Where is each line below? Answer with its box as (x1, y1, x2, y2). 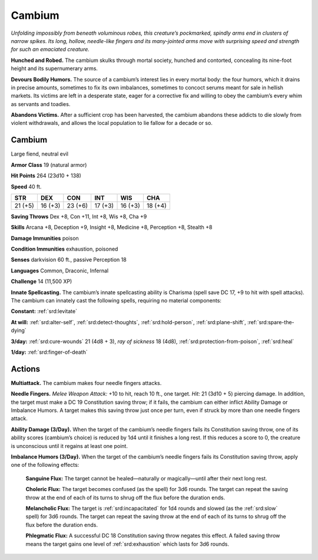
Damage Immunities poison (11, 235, 79, 242)
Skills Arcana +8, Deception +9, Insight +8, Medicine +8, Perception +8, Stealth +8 (11, 224, 213, 231)
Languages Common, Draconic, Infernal (11, 267, 109, 274)
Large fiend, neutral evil (11, 150, 69, 157)
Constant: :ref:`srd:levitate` (11, 308, 78, 315)
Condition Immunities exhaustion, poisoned (11, 245, 118, 253)
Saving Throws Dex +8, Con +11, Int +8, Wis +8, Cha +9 (11, 213, 147, 220)
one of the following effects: (11, 462, 79, 469)
